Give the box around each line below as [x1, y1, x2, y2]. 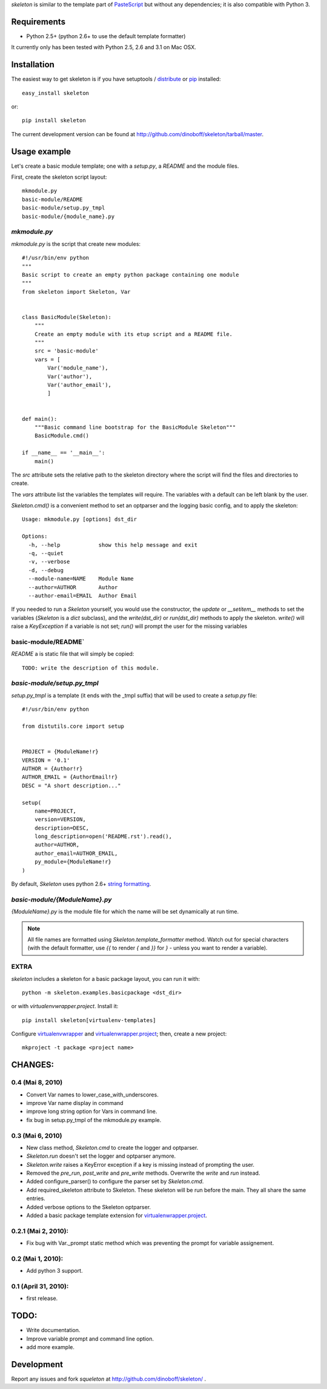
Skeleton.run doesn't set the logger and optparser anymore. [26, 1152, 176, 1160]
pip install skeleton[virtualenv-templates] [22, 1017, 157, 1023]
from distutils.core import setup [22, 723, 124, 730]
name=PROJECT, [34, 807, 77, 814]
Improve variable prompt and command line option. [26, 1335, 154, 1342]
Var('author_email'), [47, 381, 112, 389]
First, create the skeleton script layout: [11, 173, 107, 181]
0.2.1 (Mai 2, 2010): [11, 1227, 69, 1235]
